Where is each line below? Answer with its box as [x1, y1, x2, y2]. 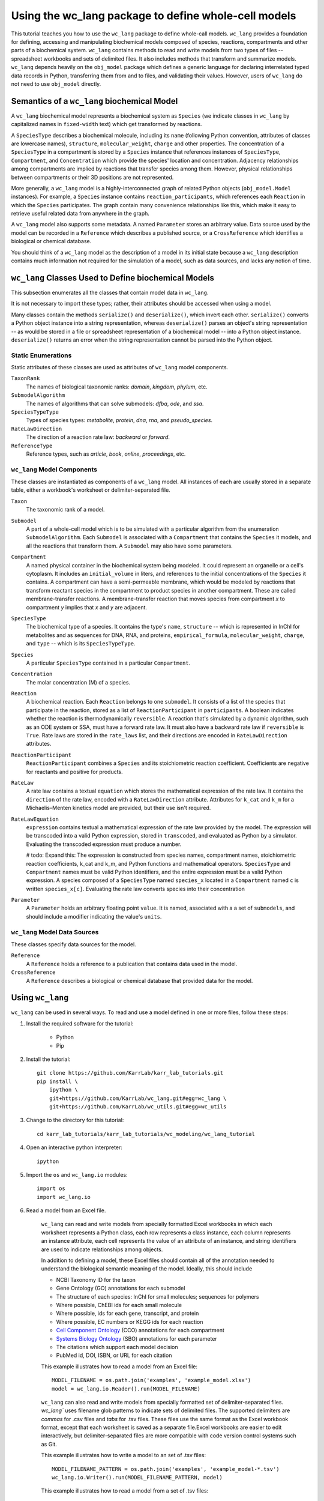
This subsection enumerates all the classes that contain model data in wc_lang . [11, 289, 209, 296]
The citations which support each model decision [56, 1343, 178, 1350]
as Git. [41, 1440, 57, 1448]
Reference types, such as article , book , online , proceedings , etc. [26, 450, 186, 458]
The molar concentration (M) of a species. [26, 678, 131, 686]
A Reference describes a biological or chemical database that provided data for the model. [26, 977, 253, 984]
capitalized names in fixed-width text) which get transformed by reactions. [11, 121, 202, 128]
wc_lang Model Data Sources [11, 928, 99, 936]
